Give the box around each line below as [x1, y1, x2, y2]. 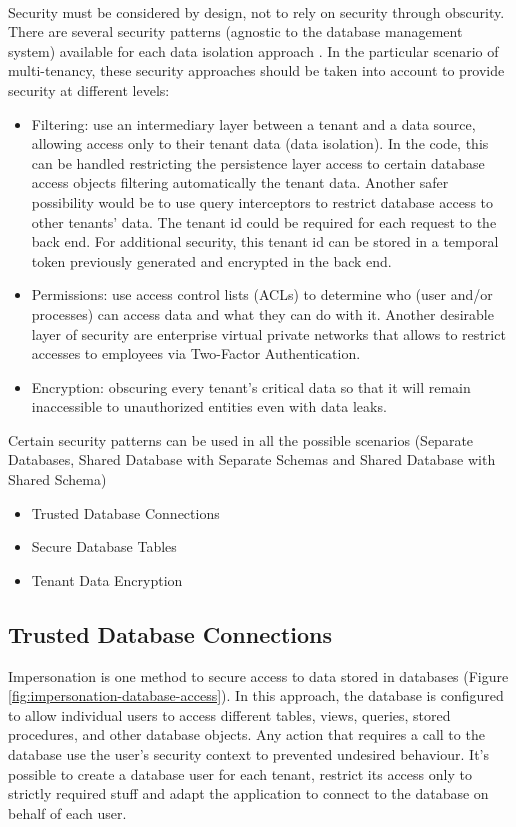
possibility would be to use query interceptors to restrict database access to [31, 191, 494, 212]
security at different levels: [8, 79, 170, 100]
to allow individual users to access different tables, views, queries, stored [8, 704, 451, 725]
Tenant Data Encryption [31, 569, 183, 590]
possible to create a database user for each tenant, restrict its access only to [8, 763, 472, 784]
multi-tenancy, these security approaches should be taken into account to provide [8, 60, 505, 81]
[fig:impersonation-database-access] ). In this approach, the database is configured [8, 685, 504, 706]
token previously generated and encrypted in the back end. [31, 250, 392, 271]
